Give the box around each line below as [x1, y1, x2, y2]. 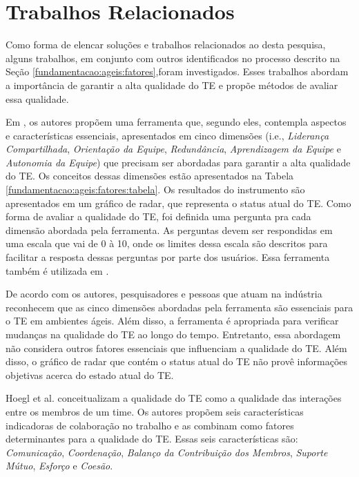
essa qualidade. [6, 91, 69, 106]
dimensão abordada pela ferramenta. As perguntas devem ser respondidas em [6, 222, 333, 237]
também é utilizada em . [6, 263, 109, 278]
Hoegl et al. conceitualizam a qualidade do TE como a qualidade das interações [6, 391, 342, 405]
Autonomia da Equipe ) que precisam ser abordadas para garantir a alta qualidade [6, 155, 351, 169]
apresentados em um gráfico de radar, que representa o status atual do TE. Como [6, 195, 351, 210]
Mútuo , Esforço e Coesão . [6, 458, 113, 473]
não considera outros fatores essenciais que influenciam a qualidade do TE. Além [6, 340, 347, 355]
